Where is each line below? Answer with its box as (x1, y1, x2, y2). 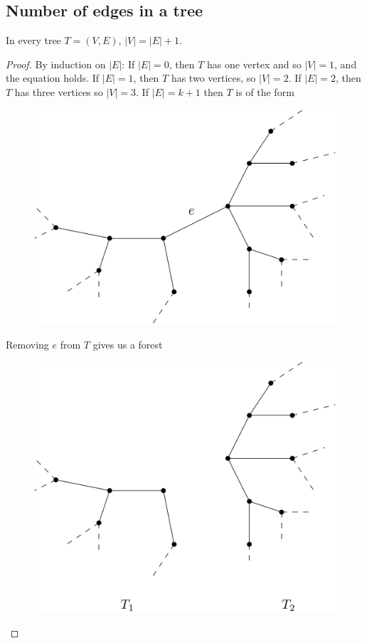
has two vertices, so (171, 70, 256, 85)
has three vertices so (14, 84, 103, 99)
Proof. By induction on (6, 56, 106, 71)
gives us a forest (92, 336, 163, 351)
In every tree (6, 33, 61, 48)
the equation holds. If (6, 70, 100, 85)
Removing (6, 336, 49, 351)
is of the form (235, 84, 294, 99)
